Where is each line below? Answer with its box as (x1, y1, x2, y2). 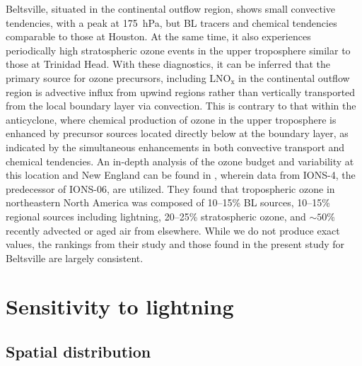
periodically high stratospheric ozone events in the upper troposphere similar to (6, 42, 351, 57)
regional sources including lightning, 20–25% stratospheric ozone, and (6, 208, 306, 223)
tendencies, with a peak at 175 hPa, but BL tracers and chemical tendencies (6, 15, 337, 30)
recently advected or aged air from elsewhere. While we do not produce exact (6, 223, 340, 237)
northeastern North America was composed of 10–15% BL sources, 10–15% (6, 195, 331, 210)
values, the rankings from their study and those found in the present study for (6, 237, 345, 252)
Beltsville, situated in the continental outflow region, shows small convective (6, 1, 336, 16)
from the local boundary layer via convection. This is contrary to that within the (6, 98, 356, 113)
